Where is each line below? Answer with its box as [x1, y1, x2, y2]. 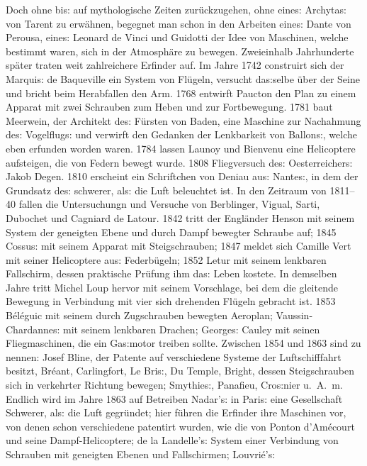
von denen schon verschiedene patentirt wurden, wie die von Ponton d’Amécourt [6, 418, 355, 433]
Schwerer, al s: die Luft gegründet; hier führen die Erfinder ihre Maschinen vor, [6, 405, 346, 420]
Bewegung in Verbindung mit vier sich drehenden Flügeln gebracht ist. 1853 [6, 294, 336, 309]
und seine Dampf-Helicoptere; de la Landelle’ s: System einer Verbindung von [6, 433, 339, 448]
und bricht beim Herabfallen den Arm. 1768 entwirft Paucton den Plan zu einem [6, 85, 356, 100]
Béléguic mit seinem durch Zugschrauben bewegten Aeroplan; [6, 308, 273, 323]
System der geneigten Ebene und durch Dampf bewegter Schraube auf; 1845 [6, 224, 337, 239]
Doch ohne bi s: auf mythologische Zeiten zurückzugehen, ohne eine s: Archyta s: [6, 2, 346, 16]
